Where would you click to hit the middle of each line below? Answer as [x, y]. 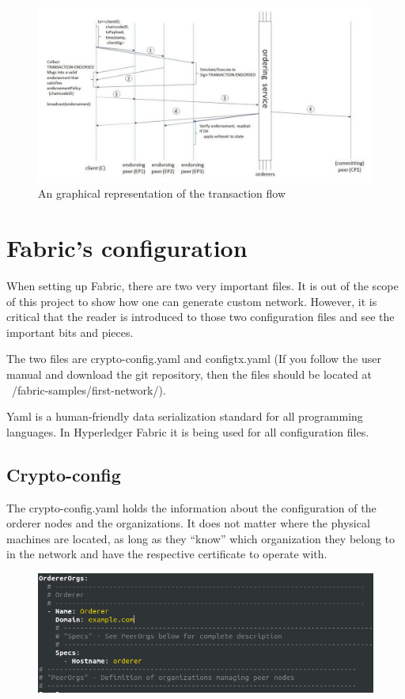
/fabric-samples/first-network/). [89, 389]
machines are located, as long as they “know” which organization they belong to [201, 538]
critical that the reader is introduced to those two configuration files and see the [201, 317]
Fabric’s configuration [127, 248]
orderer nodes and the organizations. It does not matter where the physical [188, 523]
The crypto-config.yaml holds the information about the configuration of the [191, 507]
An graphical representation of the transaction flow [162, 193]
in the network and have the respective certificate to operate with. [167, 554]
